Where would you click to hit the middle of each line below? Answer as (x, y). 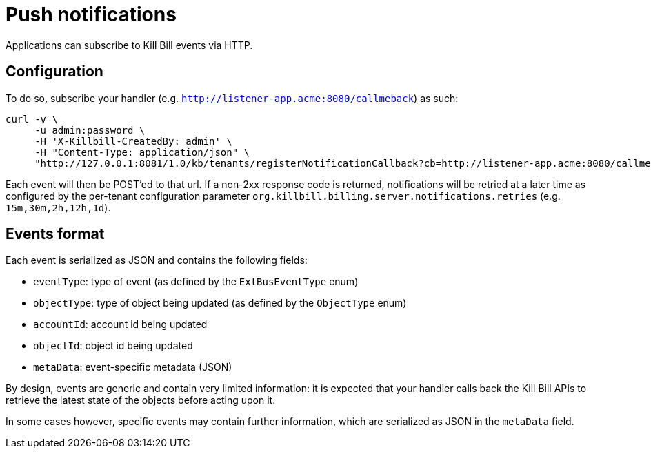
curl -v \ (32, 119)
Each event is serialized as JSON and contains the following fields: (157, 260)
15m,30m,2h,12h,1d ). (58, 207)
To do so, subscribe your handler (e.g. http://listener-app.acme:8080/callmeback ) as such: (232, 98)
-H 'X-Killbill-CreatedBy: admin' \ (133, 141)
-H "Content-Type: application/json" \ (142, 152)
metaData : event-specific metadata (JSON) (133, 367)
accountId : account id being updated (120, 324)
